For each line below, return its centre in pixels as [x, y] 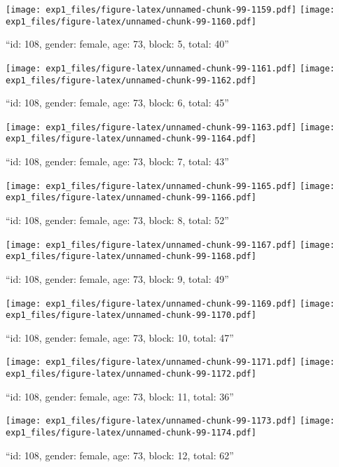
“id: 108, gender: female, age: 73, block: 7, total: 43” [117, 161]
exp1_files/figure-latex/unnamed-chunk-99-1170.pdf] [131, 315]
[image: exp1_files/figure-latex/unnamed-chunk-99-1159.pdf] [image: [171, 10]
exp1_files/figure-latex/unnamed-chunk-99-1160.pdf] [131, 21]
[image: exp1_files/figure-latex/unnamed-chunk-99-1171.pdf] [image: [171, 362]
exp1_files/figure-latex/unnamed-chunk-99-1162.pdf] [131, 80]
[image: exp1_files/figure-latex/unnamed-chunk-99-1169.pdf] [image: [171, 304]
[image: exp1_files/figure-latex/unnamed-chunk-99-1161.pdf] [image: [171, 68]
